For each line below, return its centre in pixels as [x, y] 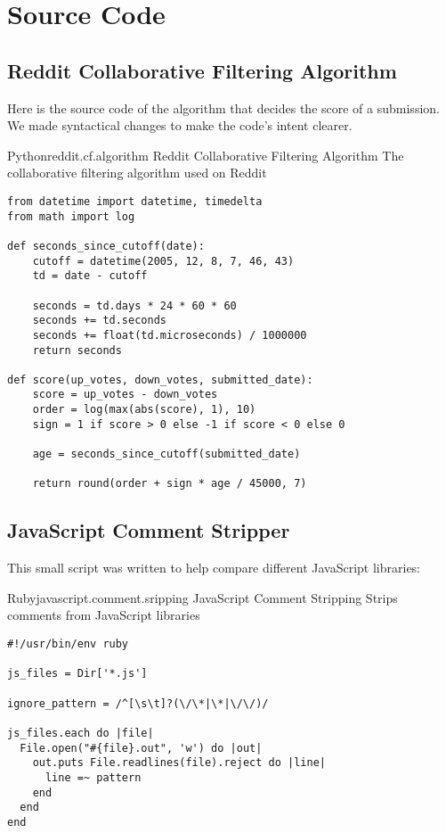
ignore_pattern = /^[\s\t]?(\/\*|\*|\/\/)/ [138, 703]
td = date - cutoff [90, 276]
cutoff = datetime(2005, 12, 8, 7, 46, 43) [163, 261]
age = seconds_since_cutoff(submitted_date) [166, 454]
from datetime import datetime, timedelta [135, 201]
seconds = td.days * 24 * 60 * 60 [134, 305]
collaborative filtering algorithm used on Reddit [137, 173]
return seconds [77, 350]
